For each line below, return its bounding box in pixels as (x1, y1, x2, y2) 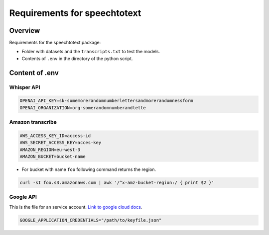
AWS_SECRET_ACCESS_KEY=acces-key (19, 140, 102, 146)
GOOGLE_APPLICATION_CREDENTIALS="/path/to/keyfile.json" (19, 217, 162, 223)
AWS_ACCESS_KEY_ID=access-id (19, 133, 91, 139)
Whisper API (9, 83, 40, 90)
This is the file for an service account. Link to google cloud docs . (9, 204, 142, 210)
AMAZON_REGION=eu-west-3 (19, 147, 81, 153)
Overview (9, 26, 40, 35)
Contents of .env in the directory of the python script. (21, 55, 133, 62)
